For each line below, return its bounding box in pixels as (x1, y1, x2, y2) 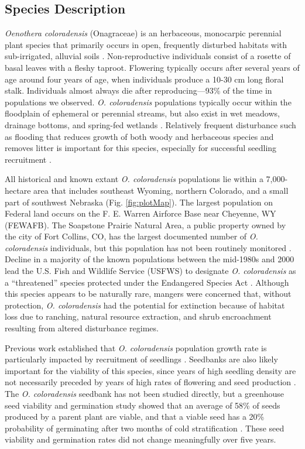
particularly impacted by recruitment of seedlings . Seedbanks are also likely (5, 353, 278, 365)
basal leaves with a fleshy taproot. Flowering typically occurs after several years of (5, 61, 300, 73)
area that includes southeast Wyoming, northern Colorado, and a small (33, 184, 289, 196)
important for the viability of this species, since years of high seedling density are (5, 364, 296, 376)
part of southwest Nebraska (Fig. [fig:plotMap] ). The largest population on (5, 196, 273, 208)
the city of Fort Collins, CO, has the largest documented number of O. (5, 230, 258, 242)
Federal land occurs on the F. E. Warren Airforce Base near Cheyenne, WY (5, 207, 276, 220)
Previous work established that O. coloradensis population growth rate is (5, 341, 267, 354)
